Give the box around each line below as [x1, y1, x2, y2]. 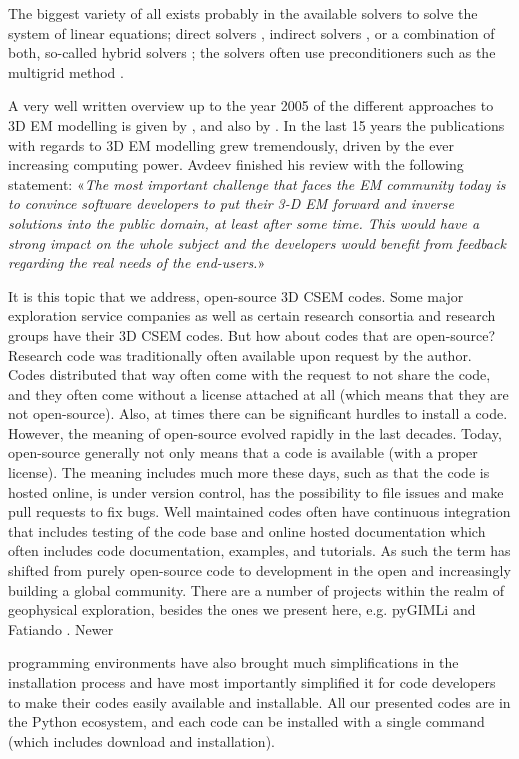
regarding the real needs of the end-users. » [8, 252, 266, 273]
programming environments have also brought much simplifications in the [8, 652, 459, 673]
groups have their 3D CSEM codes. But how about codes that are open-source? [8, 324, 496, 345]
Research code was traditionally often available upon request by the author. [8, 344, 472, 365]
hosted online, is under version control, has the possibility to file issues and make [8, 481, 504, 502]
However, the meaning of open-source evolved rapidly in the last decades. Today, [8, 422, 502, 443]
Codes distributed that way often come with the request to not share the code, [8, 364, 491, 385]
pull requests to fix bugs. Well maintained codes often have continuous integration [8, 501, 511, 522]
